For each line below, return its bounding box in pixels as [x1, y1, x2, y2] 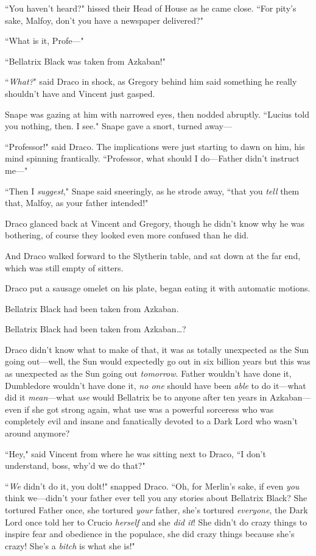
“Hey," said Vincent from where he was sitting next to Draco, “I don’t [5, 447, 266, 460]
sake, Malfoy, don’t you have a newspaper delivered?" [5, 13, 203, 26]
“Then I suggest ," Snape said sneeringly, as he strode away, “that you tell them [5, 184, 300, 197]
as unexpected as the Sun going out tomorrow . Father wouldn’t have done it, [5, 367, 292, 380]
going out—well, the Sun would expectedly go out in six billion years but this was [5, 355, 311, 368]
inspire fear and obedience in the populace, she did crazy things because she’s [5, 527, 295, 540]
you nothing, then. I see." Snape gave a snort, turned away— [5, 119, 232, 132]
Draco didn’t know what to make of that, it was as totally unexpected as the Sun [5, 343, 309, 355]
